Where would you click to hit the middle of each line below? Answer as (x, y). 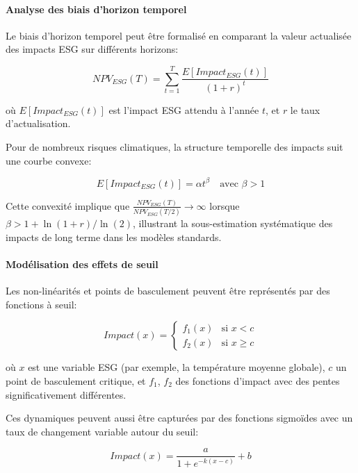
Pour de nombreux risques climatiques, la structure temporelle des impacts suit (174, 146)
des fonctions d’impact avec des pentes (258, 380)
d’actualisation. (38, 123)
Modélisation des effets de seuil (82, 264)
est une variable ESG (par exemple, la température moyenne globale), (177, 367)
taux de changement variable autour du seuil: (102, 431)
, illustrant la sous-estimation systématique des (233, 223)
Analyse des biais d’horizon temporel (96, 9)
